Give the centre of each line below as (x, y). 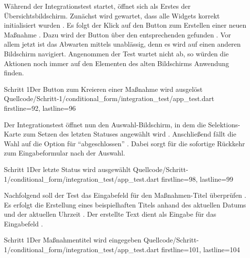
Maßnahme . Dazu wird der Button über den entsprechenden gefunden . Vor (117, 34)
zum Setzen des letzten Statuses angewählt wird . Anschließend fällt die (130, 134)
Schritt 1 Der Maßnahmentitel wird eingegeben (73, 240)
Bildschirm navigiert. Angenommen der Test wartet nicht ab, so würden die (116, 53)
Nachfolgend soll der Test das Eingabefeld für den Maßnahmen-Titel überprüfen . (125, 195)
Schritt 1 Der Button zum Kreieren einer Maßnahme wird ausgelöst (103, 89)
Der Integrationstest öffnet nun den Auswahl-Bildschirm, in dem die (105, 124)
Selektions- (224, 124)
